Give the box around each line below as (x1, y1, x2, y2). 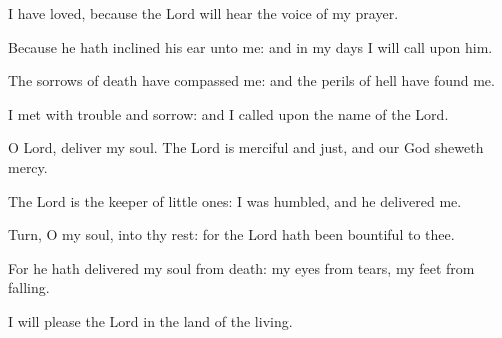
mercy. (8, 156, 48, 177)
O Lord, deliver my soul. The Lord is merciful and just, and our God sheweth (8, 137, 484, 158)
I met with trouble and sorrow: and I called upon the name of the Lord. (8, 103, 449, 124)
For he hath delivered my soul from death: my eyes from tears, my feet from (8, 257, 475, 278)
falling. (8, 277, 50, 298)
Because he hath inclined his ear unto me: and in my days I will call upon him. (8, 36, 493, 57)
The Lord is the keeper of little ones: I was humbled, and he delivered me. (8, 190, 462, 211)
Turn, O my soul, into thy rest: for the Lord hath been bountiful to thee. (8, 224, 455, 245)
